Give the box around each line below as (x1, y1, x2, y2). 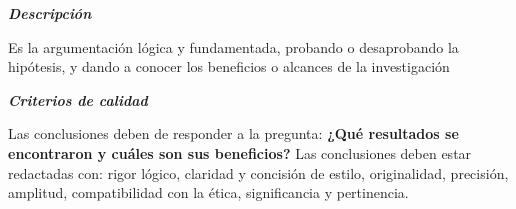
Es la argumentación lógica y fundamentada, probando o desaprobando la (8, 36, 459, 57)
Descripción (8, 3, 92, 23)
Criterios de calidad (8, 89, 148, 110)
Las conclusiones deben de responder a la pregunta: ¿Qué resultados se (8, 123, 459, 144)
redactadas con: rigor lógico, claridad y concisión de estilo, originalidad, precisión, (8, 162, 509, 183)
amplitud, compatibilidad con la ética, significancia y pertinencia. (8, 182, 409, 203)
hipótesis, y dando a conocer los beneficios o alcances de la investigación (8, 56, 450, 77)
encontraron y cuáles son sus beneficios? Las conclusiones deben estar (8, 142, 472, 163)
